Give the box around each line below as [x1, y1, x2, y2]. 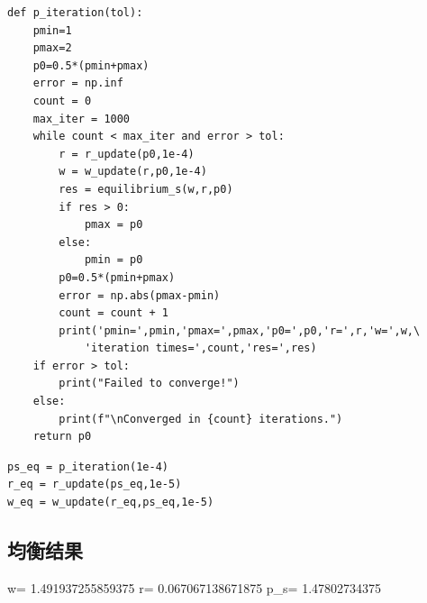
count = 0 [32, 94, 92, 107]
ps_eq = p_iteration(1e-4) [7, 460, 168, 473]
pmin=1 [32, 23, 72, 37]
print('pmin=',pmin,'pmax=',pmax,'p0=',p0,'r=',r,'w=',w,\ [59, 324, 421, 337]
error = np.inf [32, 77, 123, 90]
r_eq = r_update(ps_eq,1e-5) [7, 478, 182, 491]
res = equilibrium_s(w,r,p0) [59, 182, 233, 196]
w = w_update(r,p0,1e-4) [59, 165, 207, 178]
